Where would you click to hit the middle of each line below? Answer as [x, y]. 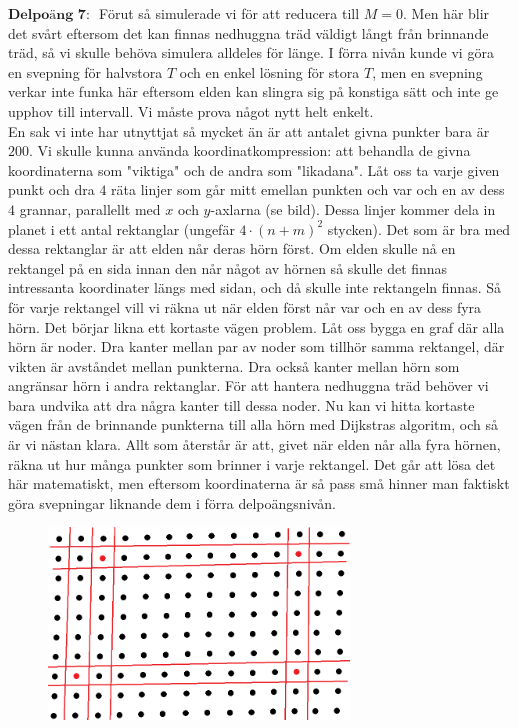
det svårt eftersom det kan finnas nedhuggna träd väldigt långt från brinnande [248, 32]
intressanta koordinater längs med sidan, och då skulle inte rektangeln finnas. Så [254, 287]
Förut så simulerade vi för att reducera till [229, 13]
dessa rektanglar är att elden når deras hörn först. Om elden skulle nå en [232, 248]
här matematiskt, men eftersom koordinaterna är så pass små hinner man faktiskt [259, 483]
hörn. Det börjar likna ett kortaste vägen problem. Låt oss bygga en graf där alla [256, 326]
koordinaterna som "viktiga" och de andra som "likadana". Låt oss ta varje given [254, 169]
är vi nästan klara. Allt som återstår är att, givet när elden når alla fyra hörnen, [254, 444]
